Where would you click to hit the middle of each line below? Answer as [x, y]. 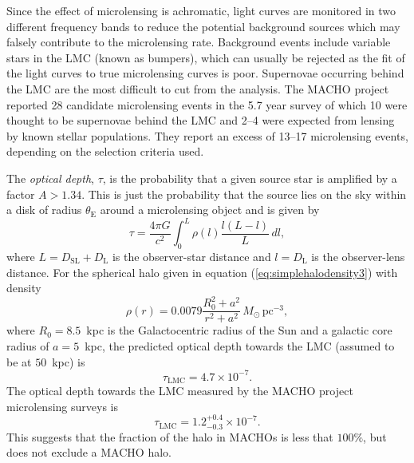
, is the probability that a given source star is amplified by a [250, 178]
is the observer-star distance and [191, 257]
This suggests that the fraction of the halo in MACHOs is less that [170, 436]
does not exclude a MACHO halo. [89, 452]
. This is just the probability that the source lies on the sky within [244, 194]
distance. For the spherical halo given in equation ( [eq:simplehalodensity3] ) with [202, 272]
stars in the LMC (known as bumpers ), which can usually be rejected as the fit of [206, 57]
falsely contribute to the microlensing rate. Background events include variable [199, 42]
